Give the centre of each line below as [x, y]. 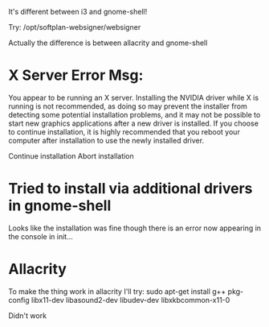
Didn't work [27, 315]
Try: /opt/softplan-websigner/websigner [75, 27]
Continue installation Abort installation [71, 155]
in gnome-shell [60, 206]
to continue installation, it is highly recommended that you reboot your [124, 131]
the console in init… [41, 236]
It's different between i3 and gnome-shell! [78, 12]
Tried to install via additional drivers [130, 189]
